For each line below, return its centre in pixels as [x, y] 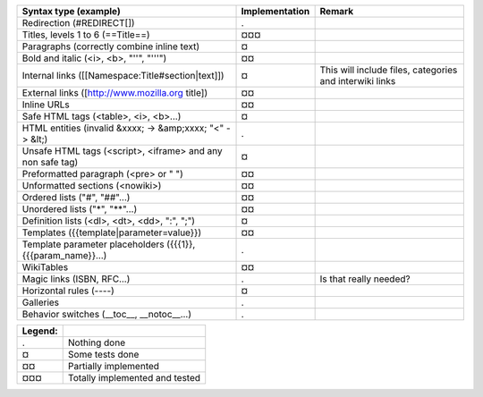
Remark [337, 11]
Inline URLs [46, 105]
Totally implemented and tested [134, 378]
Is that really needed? [365, 279]
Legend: [40, 331]
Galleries [41, 302]
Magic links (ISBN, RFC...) [76, 279]
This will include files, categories [389, 70]
